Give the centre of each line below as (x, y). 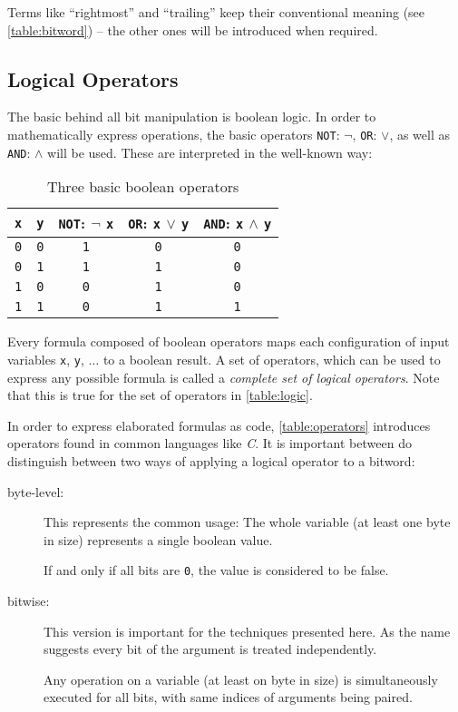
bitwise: (29, 600)
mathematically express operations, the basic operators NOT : (174, 134)
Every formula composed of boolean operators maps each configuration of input (229, 341)
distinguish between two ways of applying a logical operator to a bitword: (211, 460)
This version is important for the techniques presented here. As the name (247, 631)
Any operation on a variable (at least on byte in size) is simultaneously (241, 679)
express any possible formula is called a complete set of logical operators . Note (224, 377)
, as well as (420, 134)
